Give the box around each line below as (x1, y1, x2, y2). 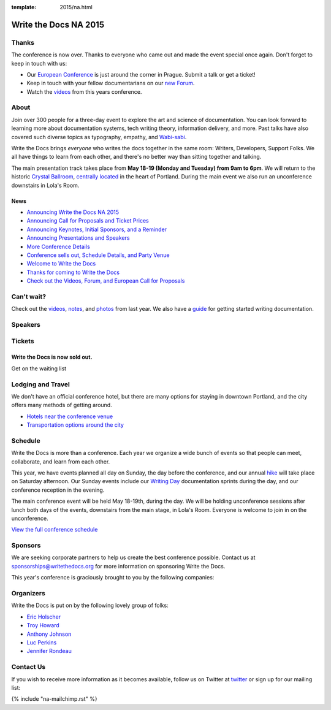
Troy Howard (26, 622, 59, 629)
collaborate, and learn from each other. (11, 457, 110, 465)
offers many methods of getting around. (11, 402, 113, 409)
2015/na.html (59, 4, 93, 10)
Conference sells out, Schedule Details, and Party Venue (26, 251, 170, 259)
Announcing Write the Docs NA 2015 (26, 208, 120, 216)
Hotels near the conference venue (26, 413, 113, 420)
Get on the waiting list (11, 365, 67, 372)
